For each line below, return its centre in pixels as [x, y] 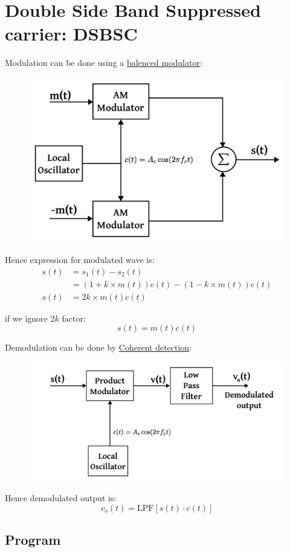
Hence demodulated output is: [61, 498]
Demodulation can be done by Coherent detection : [98, 347]
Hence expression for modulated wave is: [80, 260]
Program [33, 540]
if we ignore [26, 318]
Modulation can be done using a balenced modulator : [104, 63]
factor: [74, 318]
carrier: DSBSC [71, 34]
